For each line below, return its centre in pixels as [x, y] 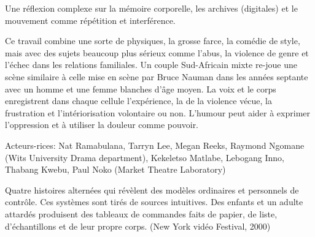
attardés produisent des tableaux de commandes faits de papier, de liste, [141, 213]
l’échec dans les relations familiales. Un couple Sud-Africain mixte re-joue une [151, 65]
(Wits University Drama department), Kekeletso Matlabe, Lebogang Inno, [145, 157]
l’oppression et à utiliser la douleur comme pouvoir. [102, 125]
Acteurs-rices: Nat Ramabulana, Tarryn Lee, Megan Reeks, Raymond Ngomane [155, 145]
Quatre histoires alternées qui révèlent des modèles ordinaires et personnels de [152, 190]
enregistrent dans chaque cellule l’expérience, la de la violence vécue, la [139, 101]
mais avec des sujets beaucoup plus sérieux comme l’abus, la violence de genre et [157, 52]
